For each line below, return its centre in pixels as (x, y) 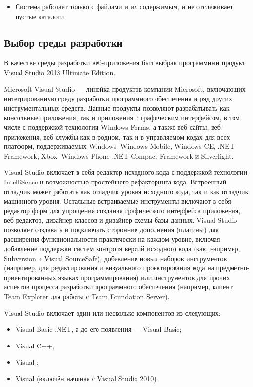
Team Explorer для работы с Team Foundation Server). (87, 296)
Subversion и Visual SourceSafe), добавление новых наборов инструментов (116, 258)
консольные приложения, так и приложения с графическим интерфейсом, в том (122, 117)
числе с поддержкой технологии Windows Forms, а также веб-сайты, (107, 127)
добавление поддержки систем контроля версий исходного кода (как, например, (122, 249)
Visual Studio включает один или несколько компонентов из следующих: (112, 313)
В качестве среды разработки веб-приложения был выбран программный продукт (125, 63)
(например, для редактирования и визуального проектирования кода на (109, 268)
